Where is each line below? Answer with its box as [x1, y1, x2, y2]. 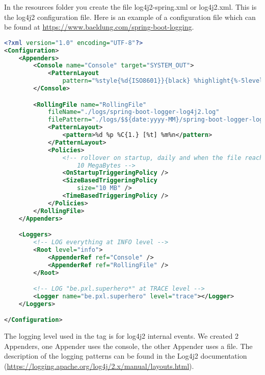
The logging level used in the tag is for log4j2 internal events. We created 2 [4, 331, 238, 341]
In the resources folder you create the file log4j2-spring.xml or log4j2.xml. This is [4, 2, 257, 12]
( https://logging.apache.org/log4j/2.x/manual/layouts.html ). [4, 361, 194, 371]
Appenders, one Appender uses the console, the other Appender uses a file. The [4, 340, 253, 351]
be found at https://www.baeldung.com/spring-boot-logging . [4, 21, 194, 32]
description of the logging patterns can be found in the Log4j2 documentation [4, 350, 247, 361]
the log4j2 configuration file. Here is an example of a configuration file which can [4, 11, 256, 22]
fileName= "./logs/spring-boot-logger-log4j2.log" [47, 108, 220, 116]
